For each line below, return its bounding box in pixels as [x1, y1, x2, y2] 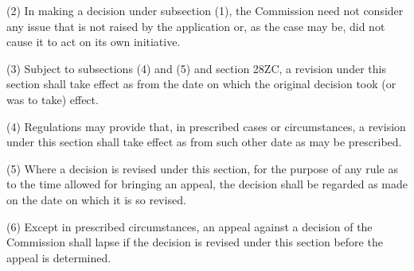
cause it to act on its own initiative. [6, 33, 181, 50]
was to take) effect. [6, 91, 99, 107]
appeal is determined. [6, 249, 111, 265]
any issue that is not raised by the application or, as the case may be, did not [6, 17, 385, 34]
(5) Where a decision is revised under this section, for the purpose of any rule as [6, 160, 398, 176]
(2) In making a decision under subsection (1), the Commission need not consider [6, 2, 404, 18]
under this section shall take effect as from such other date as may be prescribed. [6, 134, 402, 150]
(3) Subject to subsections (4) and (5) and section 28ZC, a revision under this [6, 60, 386, 76]
